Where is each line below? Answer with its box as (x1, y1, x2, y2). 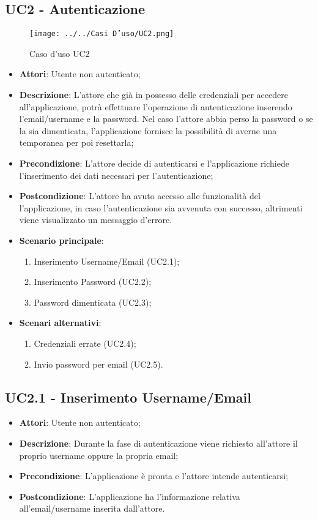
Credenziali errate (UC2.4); (34, 336, 136, 349)
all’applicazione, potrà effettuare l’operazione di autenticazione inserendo (19, 100, 292, 113)
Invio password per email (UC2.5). (34, 357, 163, 370)
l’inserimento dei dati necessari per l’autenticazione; (19, 169, 213, 181)
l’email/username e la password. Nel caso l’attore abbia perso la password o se (19, 112, 313, 125)
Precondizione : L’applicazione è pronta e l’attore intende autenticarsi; (19, 469, 289, 482)
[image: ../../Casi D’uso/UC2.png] (29, 29, 174, 39)
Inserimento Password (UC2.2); (34, 275, 152, 288)
